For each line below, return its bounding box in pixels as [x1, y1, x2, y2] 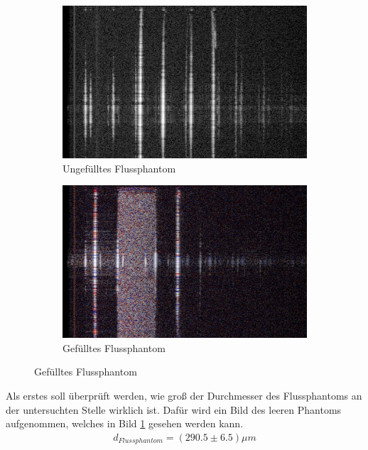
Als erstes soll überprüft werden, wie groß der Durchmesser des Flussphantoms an [6, 388, 362, 402]
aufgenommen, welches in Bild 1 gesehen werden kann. [6, 416, 244, 431]
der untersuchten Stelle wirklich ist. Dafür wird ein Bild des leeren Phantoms [6, 402, 342, 417]
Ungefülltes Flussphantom [63, 160, 176, 175]
